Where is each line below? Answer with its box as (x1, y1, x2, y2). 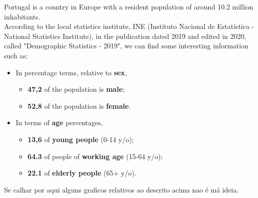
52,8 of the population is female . (27, 100, 131, 111)
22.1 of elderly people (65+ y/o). (27, 168, 136, 178)
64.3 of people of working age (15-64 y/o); (27, 151, 163, 161)
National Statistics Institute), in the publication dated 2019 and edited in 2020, (4, 30, 247, 41)
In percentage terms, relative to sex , (15, 67, 127, 77)
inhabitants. (4, 11, 40, 21)
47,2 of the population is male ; (27, 84, 125, 94)
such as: (4, 50, 28, 60)
